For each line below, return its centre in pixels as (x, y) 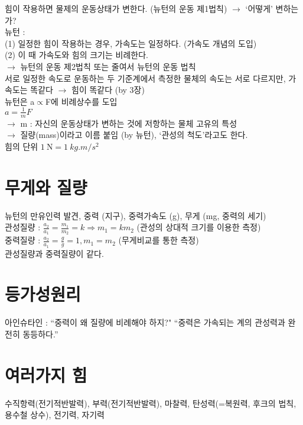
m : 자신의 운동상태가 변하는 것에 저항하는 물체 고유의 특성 (129, 123)
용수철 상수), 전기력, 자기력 (55, 415)
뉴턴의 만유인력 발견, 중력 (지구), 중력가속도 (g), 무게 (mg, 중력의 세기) (136, 215)
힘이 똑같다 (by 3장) (108, 90)
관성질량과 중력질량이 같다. (54, 253)
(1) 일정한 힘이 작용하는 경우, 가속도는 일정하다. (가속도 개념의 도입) (131, 43)
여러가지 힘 (46, 374)
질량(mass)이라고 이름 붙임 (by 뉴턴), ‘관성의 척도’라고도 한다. (134, 135)
